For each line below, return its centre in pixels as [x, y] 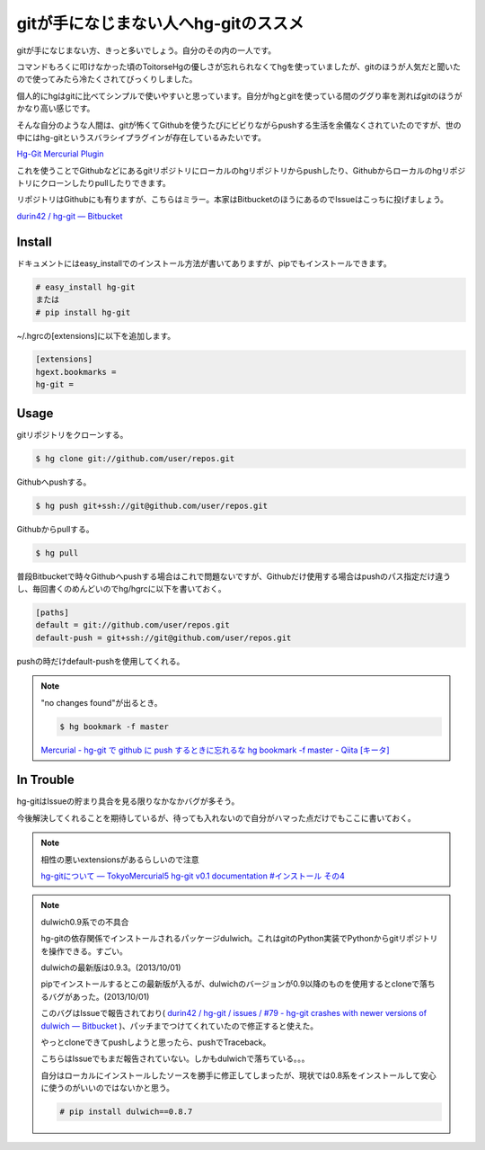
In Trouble [46, 780]
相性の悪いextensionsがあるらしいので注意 [120, 860]
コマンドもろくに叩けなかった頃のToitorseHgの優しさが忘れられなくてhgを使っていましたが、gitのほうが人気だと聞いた [239, 67]
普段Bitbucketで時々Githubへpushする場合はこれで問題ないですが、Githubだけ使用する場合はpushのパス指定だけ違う [234, 576]
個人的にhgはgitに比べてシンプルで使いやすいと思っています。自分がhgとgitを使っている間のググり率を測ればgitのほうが [239, 95]
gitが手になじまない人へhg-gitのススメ [160, 23]
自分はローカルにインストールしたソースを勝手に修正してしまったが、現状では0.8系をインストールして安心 [238, 1075]
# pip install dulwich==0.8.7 [126, 1112]
